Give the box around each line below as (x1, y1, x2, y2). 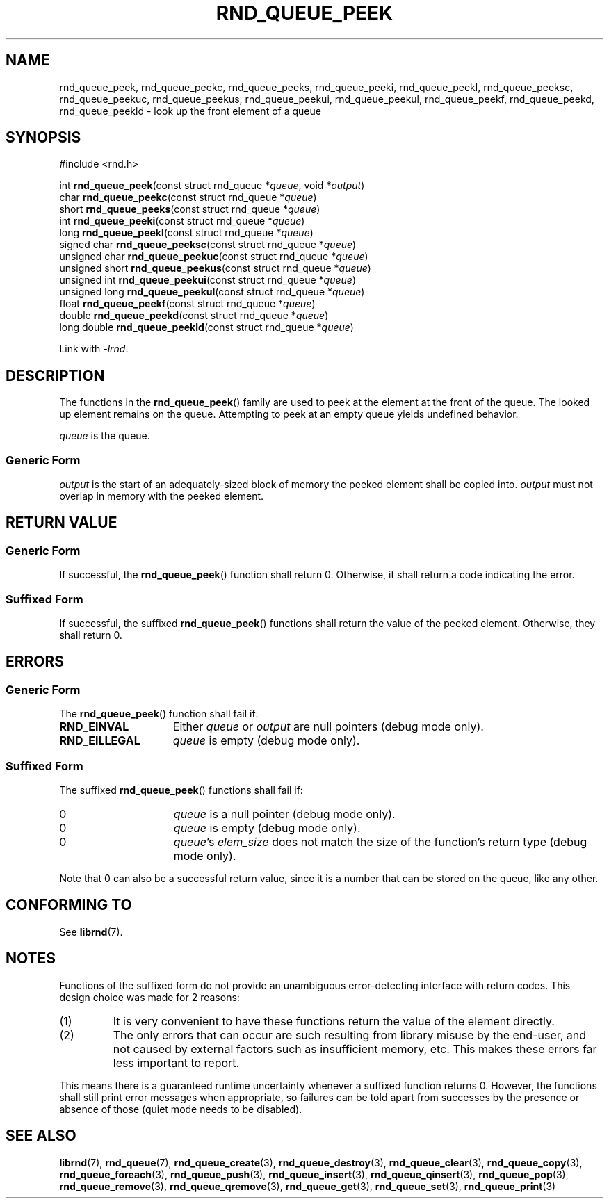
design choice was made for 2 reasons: (59, 991, 240, 1003)
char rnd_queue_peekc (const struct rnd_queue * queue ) (59, 191, 317, 204)
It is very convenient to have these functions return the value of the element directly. (113, 1014, 555, 1028)
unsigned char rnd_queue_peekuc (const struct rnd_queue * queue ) (59, 250, 368, 263)
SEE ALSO (6, 1127, 76, 1145)
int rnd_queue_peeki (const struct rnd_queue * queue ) (59, 215, 305, 227)
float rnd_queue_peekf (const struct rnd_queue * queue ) (59, 298, 316, 310)
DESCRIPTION (6, 366, 105, 384)
